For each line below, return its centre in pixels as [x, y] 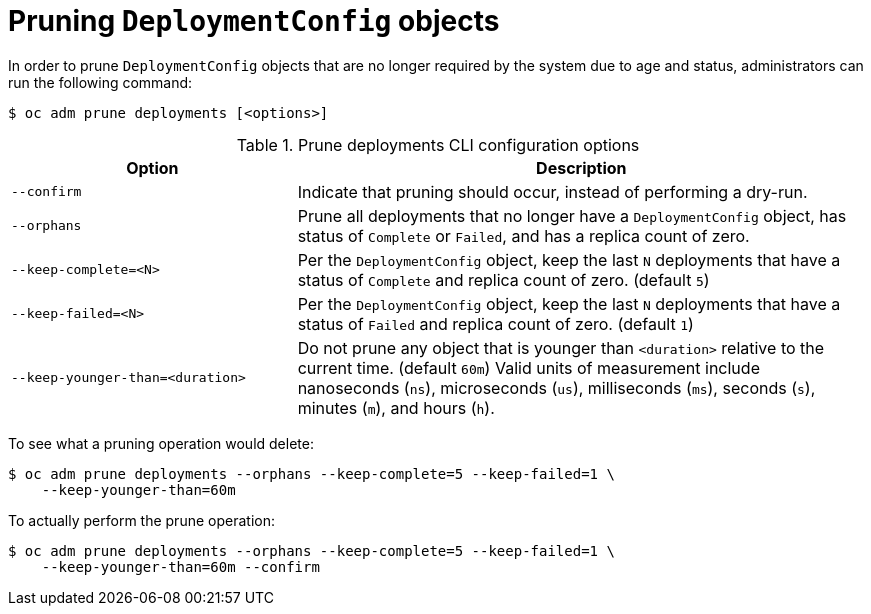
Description [581, 167]
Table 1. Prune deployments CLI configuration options [438, 144]
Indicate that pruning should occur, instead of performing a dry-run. [552, 191]
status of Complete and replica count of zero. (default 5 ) [503, 279]
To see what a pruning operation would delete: [161, 443]
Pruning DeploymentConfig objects [254, 21]
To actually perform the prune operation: [141, 520]
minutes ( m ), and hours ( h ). [396, 407]
